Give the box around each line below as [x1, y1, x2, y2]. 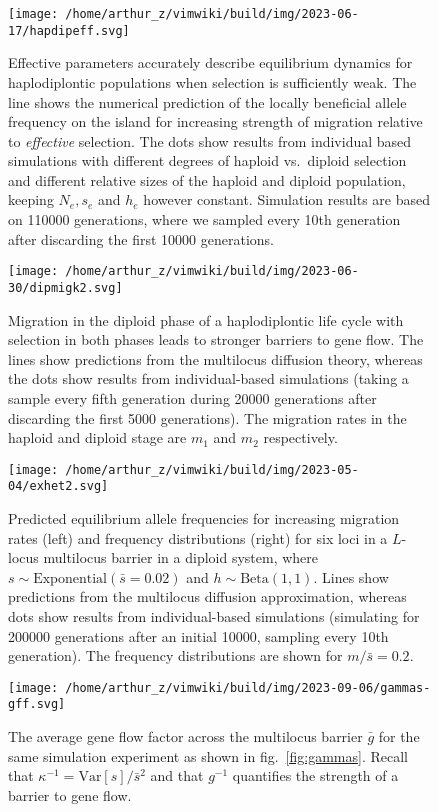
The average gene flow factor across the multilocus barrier [8, 726, 363, 747]
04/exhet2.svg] [8, 479, 109, 494]
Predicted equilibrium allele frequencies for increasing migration [8, 508, 400, 529]
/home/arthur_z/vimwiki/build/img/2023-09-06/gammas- [65, 680, 431, 695]
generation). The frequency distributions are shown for [8, 645, 343, 666]
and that [150, 765, 204, 786]
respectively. [263, 427, 338, 448]
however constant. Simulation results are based [143, 189, 430, 210]
